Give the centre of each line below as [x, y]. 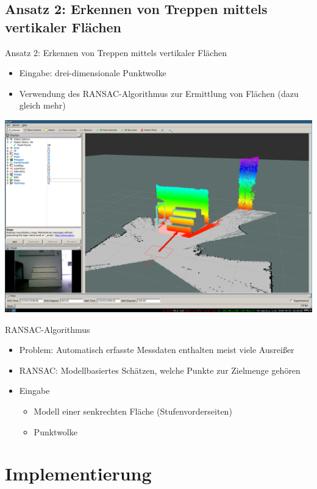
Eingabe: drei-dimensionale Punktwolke [93, 73]
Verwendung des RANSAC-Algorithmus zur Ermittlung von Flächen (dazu [159, 93]
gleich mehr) [42, 105]
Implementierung [78, 473]
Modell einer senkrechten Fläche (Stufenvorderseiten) [133, 411]
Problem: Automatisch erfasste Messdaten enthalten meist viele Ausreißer [157, 350]
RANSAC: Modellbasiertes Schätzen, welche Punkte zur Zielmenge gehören [160, 370]
